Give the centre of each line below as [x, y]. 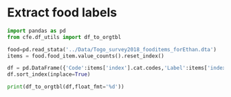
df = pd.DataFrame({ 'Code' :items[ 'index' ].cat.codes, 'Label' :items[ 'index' [118, 68]
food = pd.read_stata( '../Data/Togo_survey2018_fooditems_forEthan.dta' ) [112, 49]
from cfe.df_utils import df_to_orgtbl [64, 37]
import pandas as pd [37, 31]
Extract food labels [62, 13]
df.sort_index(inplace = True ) [49, 74]
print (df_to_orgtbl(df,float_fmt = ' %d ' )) [66, 87]
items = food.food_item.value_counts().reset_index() [86, 56]
